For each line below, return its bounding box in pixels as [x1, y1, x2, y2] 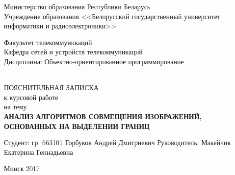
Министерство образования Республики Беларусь [4, 1, 151, 11]
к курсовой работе [4, 92, 58, 102]
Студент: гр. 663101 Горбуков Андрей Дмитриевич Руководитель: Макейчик [4, 137, 231, 148]
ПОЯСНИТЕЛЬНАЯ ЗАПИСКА [4, 82, 99, 93]
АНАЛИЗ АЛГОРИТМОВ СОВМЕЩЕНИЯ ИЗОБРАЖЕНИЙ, [4, 111, 202, 121]
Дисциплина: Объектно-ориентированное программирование [4, 56, 184, 66]
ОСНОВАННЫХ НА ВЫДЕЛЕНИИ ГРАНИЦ [4, 121, 150, 131]
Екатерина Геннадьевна [4, 147, 73, 157]
